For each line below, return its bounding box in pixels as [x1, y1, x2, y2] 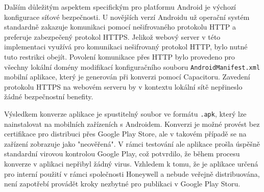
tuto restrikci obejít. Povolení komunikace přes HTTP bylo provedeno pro [4, 51, 235, 62]
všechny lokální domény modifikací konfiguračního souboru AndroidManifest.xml [4, 61, 260, 72]
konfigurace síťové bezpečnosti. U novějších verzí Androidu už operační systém [4, 11, 250, 22]
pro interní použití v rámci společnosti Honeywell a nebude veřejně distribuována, [4, 168, 260, 179]
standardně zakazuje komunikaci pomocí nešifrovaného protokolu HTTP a [4, 21, 236, 32]
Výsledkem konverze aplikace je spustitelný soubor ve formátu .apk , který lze [4, 108, 247, 119]
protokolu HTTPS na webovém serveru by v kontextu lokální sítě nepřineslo [4, 81, 243, 92]
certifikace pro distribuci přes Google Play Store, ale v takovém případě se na [4, 128, 247, 139]
